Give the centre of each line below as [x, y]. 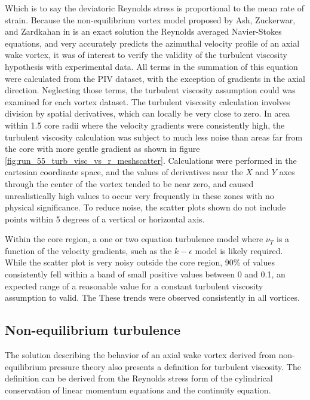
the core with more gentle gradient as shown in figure [102, 149]
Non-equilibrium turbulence [93, 330]
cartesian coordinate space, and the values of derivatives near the [124, 172]
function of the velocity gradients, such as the [88, 250]
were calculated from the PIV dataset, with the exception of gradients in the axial [155, 78]
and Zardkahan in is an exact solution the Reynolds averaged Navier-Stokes [143, 31]
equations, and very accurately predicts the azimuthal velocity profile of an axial [152, 43]
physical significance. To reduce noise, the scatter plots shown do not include [145, 207]
